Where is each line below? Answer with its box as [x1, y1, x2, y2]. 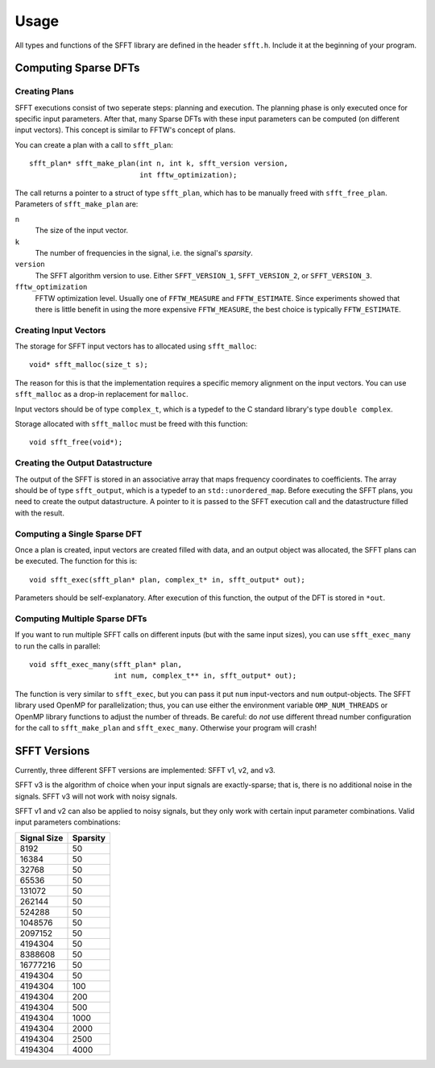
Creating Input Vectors [14, 324, 106, 336]
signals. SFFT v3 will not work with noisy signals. [14, 791, 177, 801]
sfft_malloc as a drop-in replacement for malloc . [14, 390, 188, 399]
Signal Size [19, 832, 64, 843]
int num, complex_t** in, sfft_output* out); [114, 671, 297, 681]
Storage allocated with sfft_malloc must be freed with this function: [14, 419, 248, 429]
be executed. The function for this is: [14, 557, 137, 566]
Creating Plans [14, 86, 74, 97]
